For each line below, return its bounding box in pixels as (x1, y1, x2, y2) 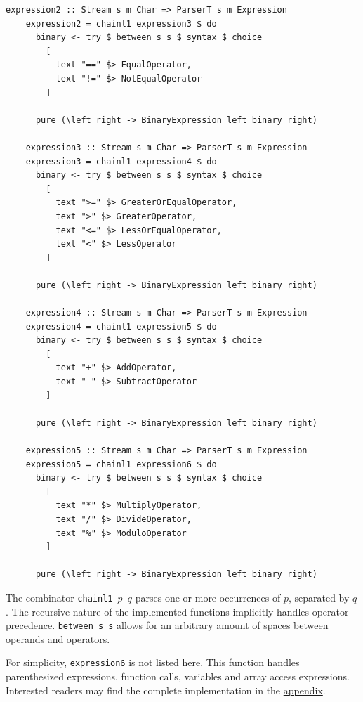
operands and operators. (6, 631, 110, 646)
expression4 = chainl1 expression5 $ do (25, 321, 217, 332)
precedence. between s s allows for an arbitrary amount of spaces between (6, 618, 329, 632)
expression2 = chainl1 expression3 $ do (25, 18, 217, 29)
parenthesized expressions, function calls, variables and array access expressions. (6, 669, 350, 684)
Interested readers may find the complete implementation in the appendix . (6, 682, 326, 697)
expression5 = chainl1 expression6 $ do (25, 459, 217, 469)
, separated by (288, 590, 350, 604)
